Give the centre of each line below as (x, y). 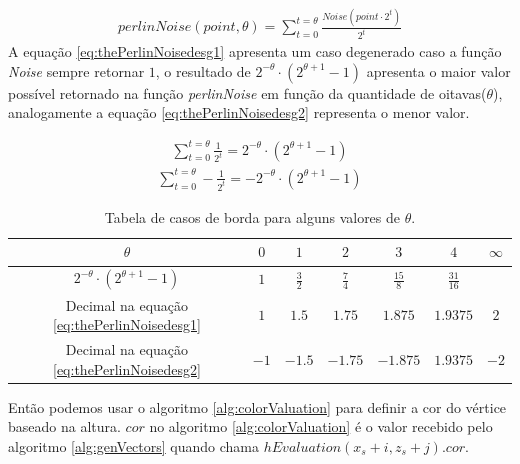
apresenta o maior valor (438, 70)
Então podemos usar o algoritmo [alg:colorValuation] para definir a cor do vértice (257, 406)
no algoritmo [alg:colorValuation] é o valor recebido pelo (321, 426)
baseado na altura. (64, 426)
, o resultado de (203, 70)
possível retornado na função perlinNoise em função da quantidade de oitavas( (247, 92)
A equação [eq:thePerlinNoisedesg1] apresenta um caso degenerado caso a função (255, 51)
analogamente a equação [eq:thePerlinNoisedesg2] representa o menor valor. (239, 112)
